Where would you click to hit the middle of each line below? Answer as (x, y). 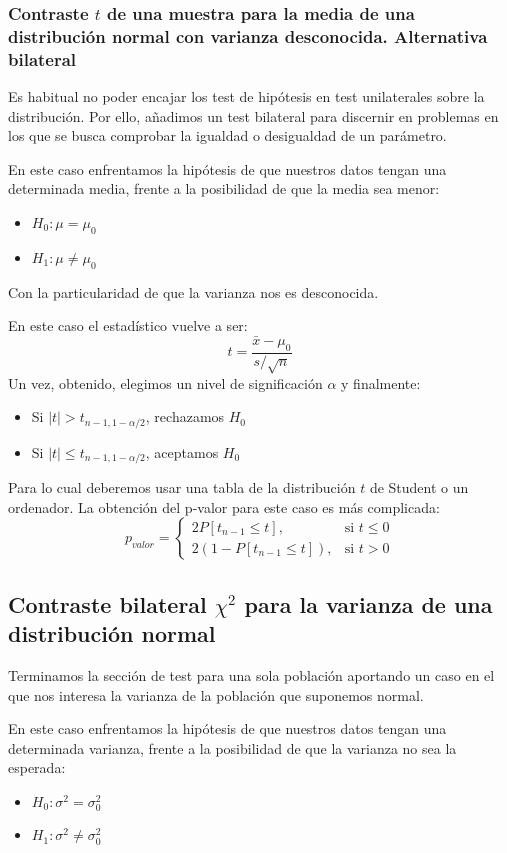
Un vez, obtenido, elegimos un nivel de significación (165, 382)
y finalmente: (381, 382)
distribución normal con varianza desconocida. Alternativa (248, 35)
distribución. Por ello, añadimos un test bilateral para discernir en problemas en (253, 115)
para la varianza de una (368, 603)
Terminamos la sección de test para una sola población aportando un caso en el (251, 674)
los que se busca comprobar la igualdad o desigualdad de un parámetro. (227, 135)
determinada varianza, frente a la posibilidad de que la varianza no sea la (232, 747)
